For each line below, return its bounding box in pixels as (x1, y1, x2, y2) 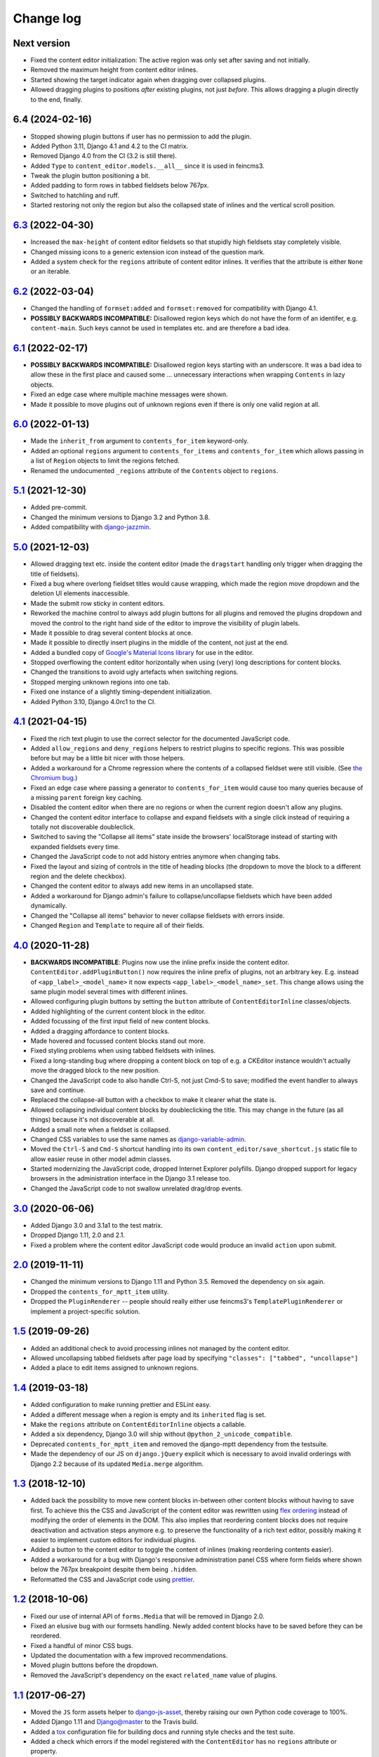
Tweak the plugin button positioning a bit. (30, 171, 150, 180)
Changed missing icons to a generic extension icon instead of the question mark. (30, 247, 265, 256)
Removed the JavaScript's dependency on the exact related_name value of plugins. (30, 1671, 277, 1679)
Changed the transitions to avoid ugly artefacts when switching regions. (30, 668, 239, 676)
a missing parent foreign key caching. (30, 793, 143, 801)
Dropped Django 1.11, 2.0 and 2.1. (30, 1231, 126, 1240)
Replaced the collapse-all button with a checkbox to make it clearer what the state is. (30, 1096, 277, 1104)
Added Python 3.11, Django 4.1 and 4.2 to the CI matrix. (30, 141, 189, 150)
